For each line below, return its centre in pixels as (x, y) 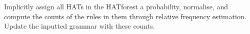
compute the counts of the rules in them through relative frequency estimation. (125, 16)
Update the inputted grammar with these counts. (79, 26)
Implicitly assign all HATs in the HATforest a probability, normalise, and (116, 6)
